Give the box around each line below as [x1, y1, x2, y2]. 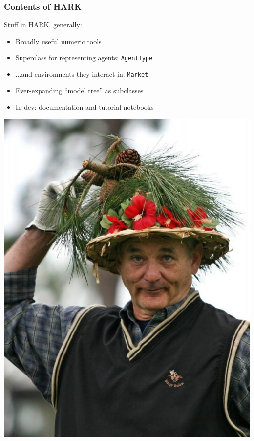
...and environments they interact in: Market [15, 69, 148, 79]
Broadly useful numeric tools [15, 36, 102, 46]
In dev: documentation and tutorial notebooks [15, 102, 154, 112]
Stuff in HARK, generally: [4, 20, 82, 30]
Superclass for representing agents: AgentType [15, 52, 153, 63]
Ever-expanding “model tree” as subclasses [15, 85, 144, 95]
